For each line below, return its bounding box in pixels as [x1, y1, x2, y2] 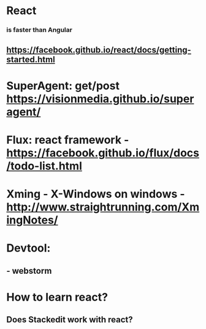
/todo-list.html [6, 159, 83, 172]
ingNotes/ [6, 213, 58, 227]
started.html [6, 54, 55, 64]
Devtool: [6, 241, 51, 255]
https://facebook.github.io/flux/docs [6, 145, 200, 160]
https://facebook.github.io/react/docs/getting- [6, 44, 191, 55]
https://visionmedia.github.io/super [6, 91, 194, 106]
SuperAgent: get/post [6, 79, 120, 93]
